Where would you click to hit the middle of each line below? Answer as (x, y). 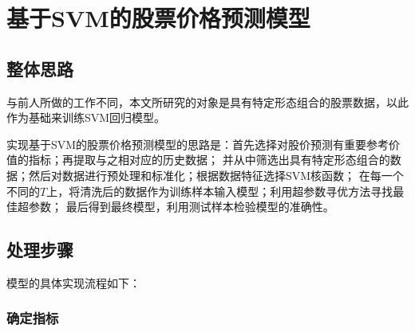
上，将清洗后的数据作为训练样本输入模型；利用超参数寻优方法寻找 (220, 191)
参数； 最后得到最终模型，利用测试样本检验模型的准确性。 (181, 207)
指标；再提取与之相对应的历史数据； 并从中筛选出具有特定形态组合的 (209, 160)
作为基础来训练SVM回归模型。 (86, 117)
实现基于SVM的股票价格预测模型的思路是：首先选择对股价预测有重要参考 (198, 144)
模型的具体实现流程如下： (73, 282)
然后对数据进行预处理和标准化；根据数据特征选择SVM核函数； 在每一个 (216, 175)
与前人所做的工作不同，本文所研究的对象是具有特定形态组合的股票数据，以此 (207, 102)
